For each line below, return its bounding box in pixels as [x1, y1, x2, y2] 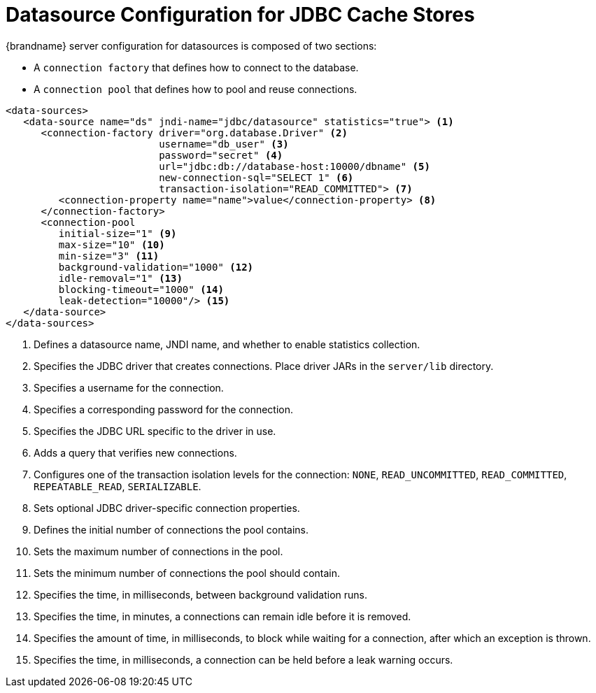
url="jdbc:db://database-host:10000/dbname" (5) [159, 160, 430, 172]
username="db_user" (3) [159, 138, 289, 150]
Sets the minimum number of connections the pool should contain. [34, 566, 341, 579]
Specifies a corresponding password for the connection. [34, 403, 294, 415]
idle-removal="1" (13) [58, 272, 183, 284]
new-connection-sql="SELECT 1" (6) [159, 171, 354, 183]
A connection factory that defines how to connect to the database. [34, 61, 359, 73]
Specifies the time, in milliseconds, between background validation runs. [34, 588, 368, 601]
